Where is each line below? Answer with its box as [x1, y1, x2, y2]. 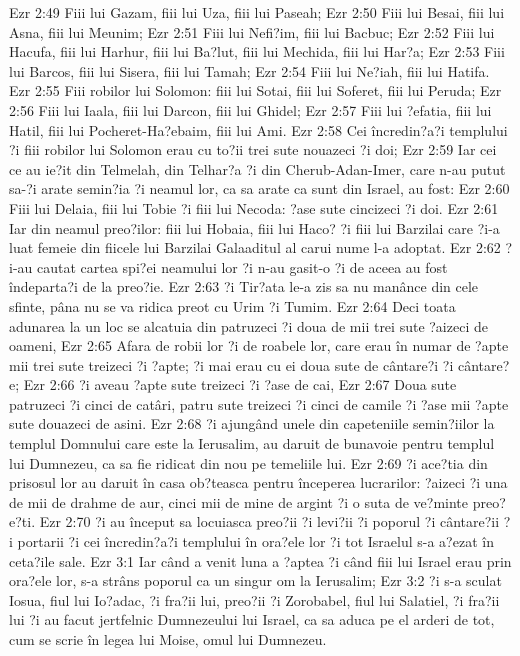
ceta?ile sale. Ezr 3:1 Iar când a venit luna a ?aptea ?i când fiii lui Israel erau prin [9, 550, 512, 571]
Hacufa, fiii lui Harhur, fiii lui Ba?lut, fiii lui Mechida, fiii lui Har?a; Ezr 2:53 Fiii [9, 41, 505, 62]
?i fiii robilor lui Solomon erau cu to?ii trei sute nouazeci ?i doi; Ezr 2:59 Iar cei [9, 139, 497, 160]
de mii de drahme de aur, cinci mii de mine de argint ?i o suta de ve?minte [9, 491, 469, 512]
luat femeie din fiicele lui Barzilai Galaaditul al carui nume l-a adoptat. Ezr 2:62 [9, 237, 501, 258]
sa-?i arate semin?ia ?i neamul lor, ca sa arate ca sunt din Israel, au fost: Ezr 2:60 [9, 178, 510, 199]
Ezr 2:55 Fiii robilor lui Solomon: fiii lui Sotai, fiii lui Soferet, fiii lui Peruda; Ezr [9, 80, 502, 101]
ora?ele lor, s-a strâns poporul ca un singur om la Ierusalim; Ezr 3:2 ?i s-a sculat [9, 570, 502, 591]
